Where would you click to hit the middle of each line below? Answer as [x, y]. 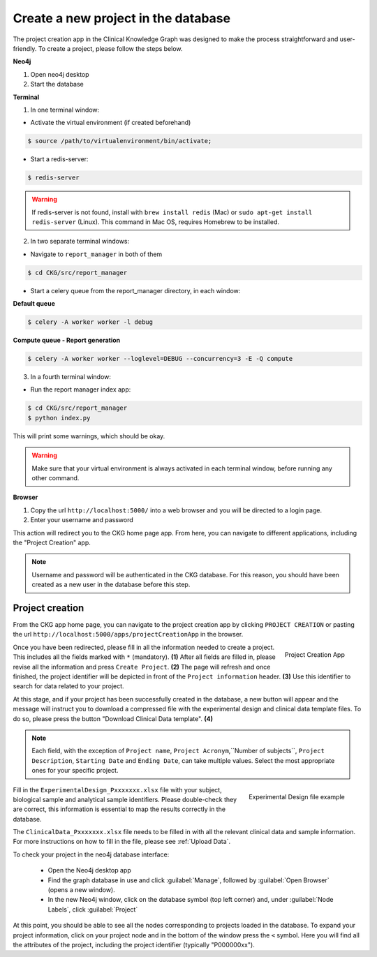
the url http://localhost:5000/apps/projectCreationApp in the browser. [128, 635]
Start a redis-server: [59, 159]
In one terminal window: [65, 110]
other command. [56, 478]
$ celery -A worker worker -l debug [90, 322]
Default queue [34, 304]
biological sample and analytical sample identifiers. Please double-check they [125, 799]
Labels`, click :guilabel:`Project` [93, 909]
